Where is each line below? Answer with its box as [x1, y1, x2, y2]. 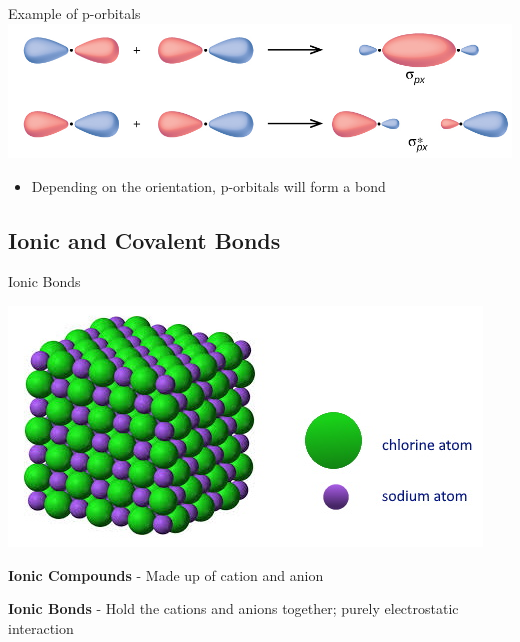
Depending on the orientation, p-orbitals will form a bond [31, 175, 386, 196]
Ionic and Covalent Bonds [8, 224, 281, 255]
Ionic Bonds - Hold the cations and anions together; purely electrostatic [8, 598, 459, 619]
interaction [8, 617, 74, 638]
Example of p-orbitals [8, 3, 141, 23]
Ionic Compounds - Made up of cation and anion [8, 564, 324, 585]
